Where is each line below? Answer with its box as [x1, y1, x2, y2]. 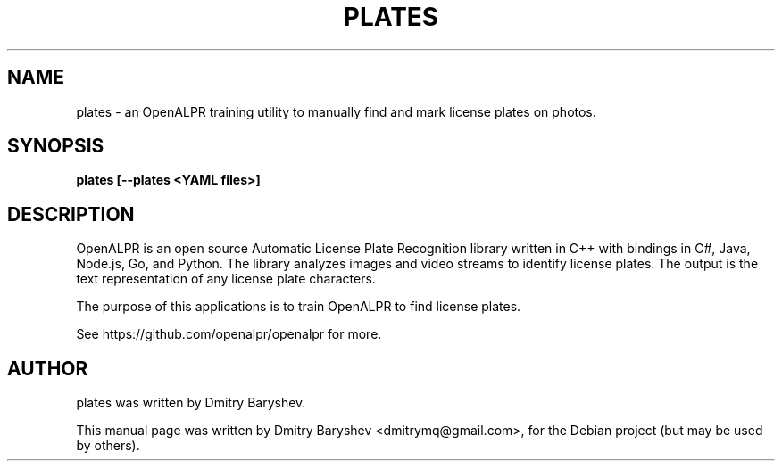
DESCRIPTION [7, 202, 135, 226]
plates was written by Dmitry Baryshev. [76, 395, 306, 411]
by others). [76, 438, 140, 454]
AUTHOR [7, 357, 88, 380]
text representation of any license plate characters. [76, 271, 376, 287]
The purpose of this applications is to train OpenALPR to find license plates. [76, 299, 521, 315]
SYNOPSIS [7, 135, 104, 158]
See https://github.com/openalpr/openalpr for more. [76, 326, 382, 342]
